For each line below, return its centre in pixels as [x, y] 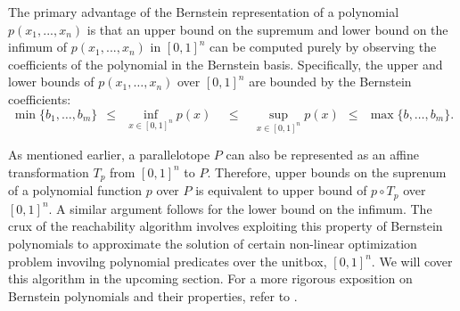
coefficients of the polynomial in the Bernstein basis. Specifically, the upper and [226, 64]
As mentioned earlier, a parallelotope [109, 155]
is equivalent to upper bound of [281, 190]
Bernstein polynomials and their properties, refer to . [153, 295]
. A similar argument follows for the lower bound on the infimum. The [240, 208]
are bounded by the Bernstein [330, 82]
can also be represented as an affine [322, 155]
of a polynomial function [75, 190]
